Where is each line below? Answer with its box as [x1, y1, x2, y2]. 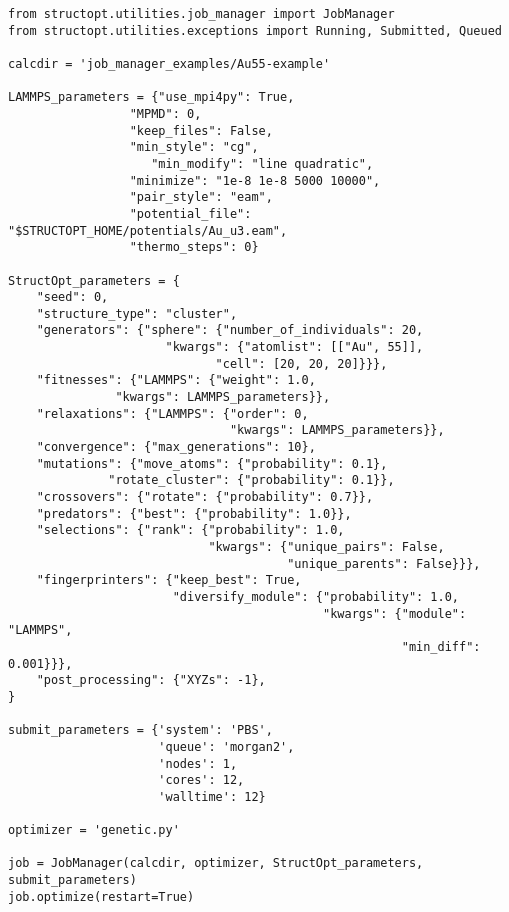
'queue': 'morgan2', [158, 739, 295, 754]
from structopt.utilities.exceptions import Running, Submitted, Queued [8, 23, 502, 38]
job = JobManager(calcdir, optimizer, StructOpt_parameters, [8, 856, 424, 871]
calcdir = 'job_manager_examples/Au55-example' [8, 56, 331, 71]
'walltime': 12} [158, 789, 266, 804]
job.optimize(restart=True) [8, 889, 195, 904]
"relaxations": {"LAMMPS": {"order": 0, [36, 406, 309, 421]
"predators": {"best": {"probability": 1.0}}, [36, 506, 352, 521]
